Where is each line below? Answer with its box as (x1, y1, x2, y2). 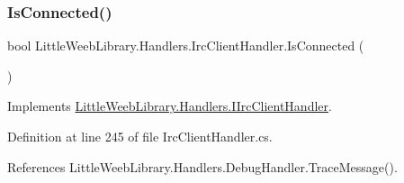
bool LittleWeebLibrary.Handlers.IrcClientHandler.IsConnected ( (7, 36, 364, 55)
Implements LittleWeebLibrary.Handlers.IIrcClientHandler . (7, 96, 332, 115)
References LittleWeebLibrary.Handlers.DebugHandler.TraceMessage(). (7, 157, 398, 176)
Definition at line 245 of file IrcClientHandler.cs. (7, 127, 273, 145)
